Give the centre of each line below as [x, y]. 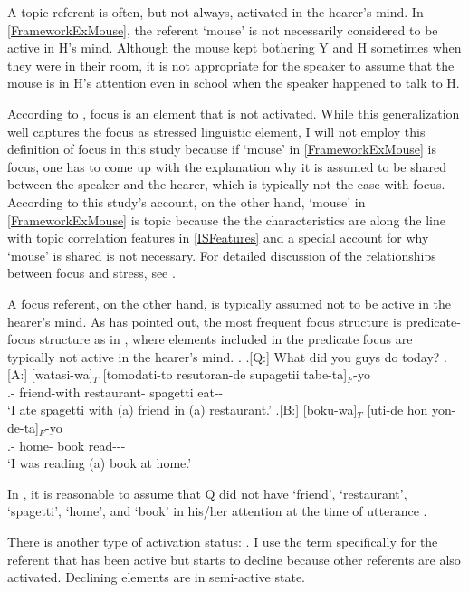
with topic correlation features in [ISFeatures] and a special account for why [218, 238]
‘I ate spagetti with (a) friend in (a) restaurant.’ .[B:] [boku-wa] [182, 410]
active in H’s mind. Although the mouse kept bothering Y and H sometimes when [234, 48]
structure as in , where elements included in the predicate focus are [226, 339]
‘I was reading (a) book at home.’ [100, 463]
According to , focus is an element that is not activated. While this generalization [234, 113]
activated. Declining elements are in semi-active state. [157, 577]
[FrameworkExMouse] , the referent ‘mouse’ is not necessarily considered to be [223, 29]
